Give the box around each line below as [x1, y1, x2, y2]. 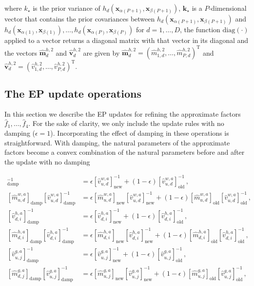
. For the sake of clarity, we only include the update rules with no [28, 118, 224, 128]
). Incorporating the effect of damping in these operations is [50, 127, 229, 138]
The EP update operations [4, 85, 141, 101]
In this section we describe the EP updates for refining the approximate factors [4, 108, 241, 119]
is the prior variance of [33, 3, 100, 13]
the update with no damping [4, 156, 90, 166]
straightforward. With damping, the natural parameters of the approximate [4, 137, 230, 147]
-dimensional [209, 3, 247, 13]
